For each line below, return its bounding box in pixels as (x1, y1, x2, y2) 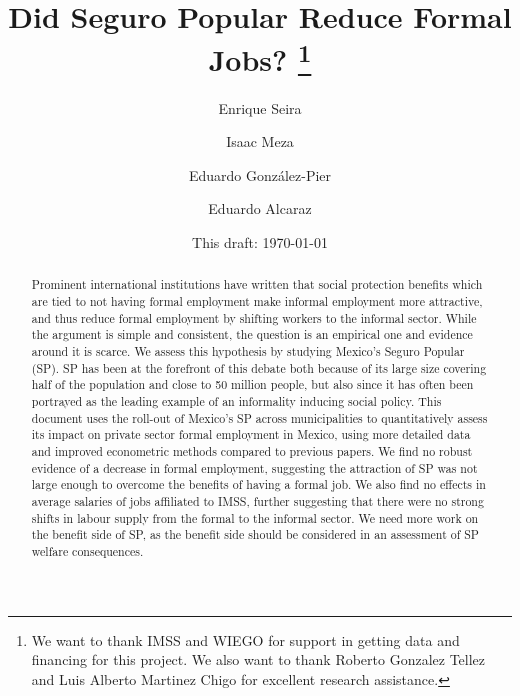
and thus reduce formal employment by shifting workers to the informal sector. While (31, 309, 477, 326)
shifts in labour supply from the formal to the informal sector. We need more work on (31, 509, 479, 526)
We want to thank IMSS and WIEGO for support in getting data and (31, 629, 460, 650)
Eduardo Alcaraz (208, 198, 312, 219)
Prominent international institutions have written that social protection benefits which (31, 276, 483, 293)
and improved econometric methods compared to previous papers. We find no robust (31, 442, 473, 459)
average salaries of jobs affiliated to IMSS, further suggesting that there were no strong (31, 492, 484, 509)
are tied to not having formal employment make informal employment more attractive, (31, 293, 483, 310)
